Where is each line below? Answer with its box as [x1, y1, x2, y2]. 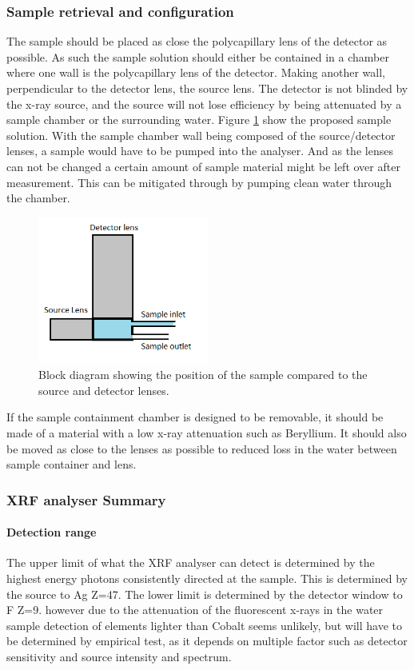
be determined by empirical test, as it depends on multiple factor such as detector [6, 632, 408, 649]
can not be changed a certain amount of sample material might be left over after [6, 158, 400, 174]
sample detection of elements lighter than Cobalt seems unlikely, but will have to [6, 616, 402, 633]
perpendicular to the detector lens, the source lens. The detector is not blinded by [6, 80, 408, 96]
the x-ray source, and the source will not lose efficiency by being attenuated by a [6, 95, 402, 112]
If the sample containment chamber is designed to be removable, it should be [6, 409, 384, 425]
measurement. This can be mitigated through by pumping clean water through [6, 173, 392, 190]
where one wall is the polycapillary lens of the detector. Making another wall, [6, 64, 385, 81]
